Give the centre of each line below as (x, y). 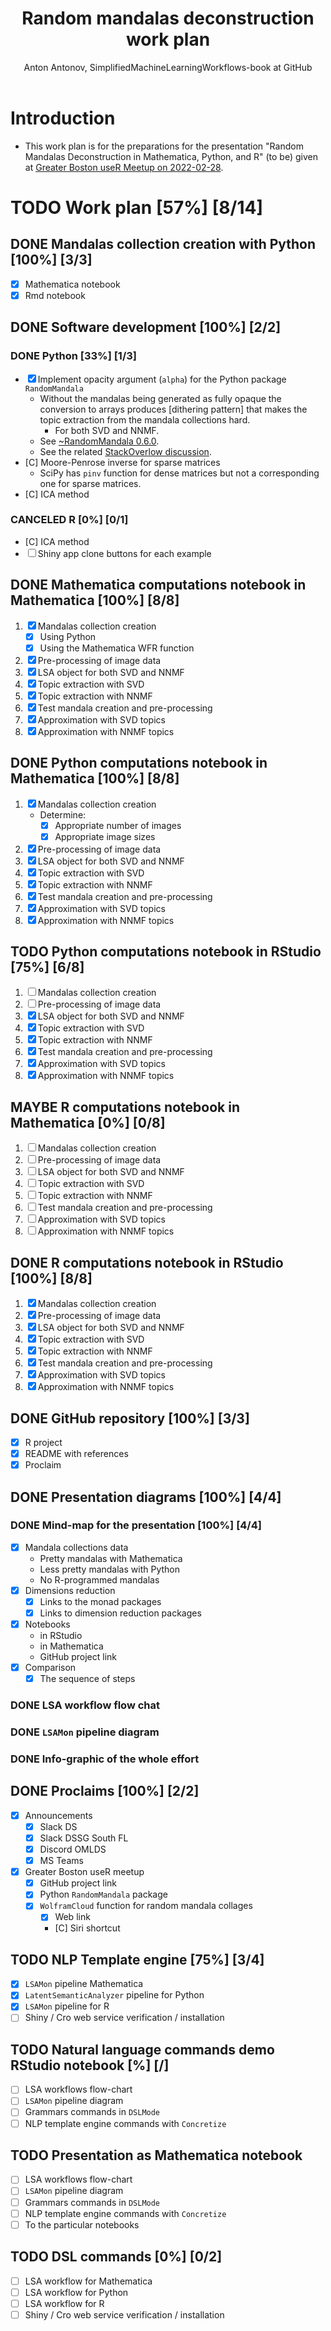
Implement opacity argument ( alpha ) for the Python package (162, 379)
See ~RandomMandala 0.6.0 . (99, 441)
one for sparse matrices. (90, 483)
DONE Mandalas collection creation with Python (163, 244)
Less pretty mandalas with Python (109, 1569)
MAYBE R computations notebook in (125, 1107)
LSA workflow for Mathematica (88, 2281)
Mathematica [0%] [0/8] (88, 1122)
